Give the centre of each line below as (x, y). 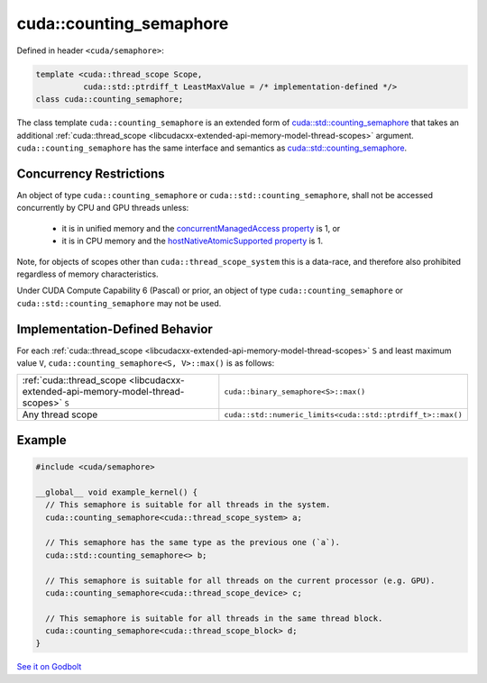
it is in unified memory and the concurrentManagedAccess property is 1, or (201, 228)
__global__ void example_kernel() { (117, 492)
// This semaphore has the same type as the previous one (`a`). (193, 542)
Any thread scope (60, 414)
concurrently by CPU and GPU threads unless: (103, 208)
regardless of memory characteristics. (87, 274)
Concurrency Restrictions (91, 173)
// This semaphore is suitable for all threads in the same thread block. (214, 618)
